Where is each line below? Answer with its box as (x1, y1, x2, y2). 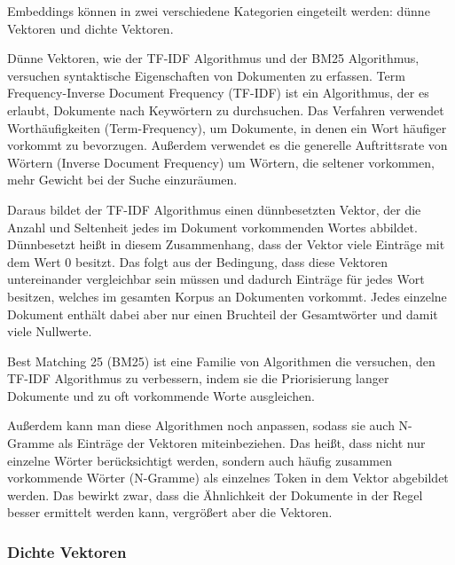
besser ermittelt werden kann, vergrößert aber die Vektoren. (7, 503, 333, 522)
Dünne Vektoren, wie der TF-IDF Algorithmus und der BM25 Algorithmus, (7, 49, 420, 67)
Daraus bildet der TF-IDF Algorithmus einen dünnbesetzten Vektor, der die (7, 200, 421, 218)
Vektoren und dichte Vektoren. (7, 19, 174, 37)
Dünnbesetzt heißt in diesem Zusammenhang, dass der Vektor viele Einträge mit (7, 235, 445, 254)
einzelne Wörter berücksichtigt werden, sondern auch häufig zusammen (7, 451, 393, 469)
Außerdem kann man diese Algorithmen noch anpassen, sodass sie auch (7, 416, 395, 435)
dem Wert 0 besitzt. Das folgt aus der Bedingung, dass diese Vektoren (7, 252, 388, 271)
